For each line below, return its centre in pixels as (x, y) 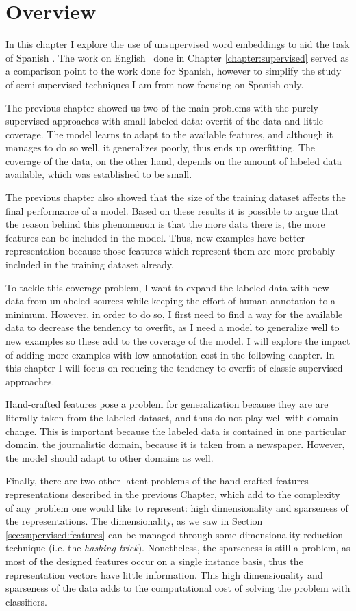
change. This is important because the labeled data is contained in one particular (176, 431)
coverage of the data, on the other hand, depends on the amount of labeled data (174, 160)
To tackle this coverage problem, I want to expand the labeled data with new (167, 287)
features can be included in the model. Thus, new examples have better (155, 237)
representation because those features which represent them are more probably (170, 251)
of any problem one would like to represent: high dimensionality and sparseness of (177, 507)
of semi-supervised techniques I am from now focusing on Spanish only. (155, 84)
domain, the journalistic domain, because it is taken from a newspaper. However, (175, 444)
